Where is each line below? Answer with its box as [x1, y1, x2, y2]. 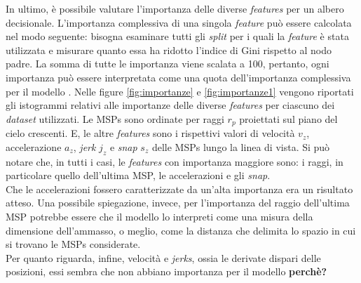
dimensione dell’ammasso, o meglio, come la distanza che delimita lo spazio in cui [6, 223, 356, 237]
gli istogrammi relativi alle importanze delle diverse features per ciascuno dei [6, 98, 335, 112]
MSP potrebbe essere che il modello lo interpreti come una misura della [6, 209, 313, 223]
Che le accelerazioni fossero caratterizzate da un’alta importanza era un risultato [6, 181, 353, 196]
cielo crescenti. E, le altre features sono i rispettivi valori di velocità [6, 126, 295, 140]
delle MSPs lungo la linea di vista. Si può [151, 139, 330, 154]
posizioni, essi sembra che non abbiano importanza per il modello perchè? [6, 264, 327, 279]
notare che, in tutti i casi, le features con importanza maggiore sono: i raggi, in [6, 154, 343, 169]
